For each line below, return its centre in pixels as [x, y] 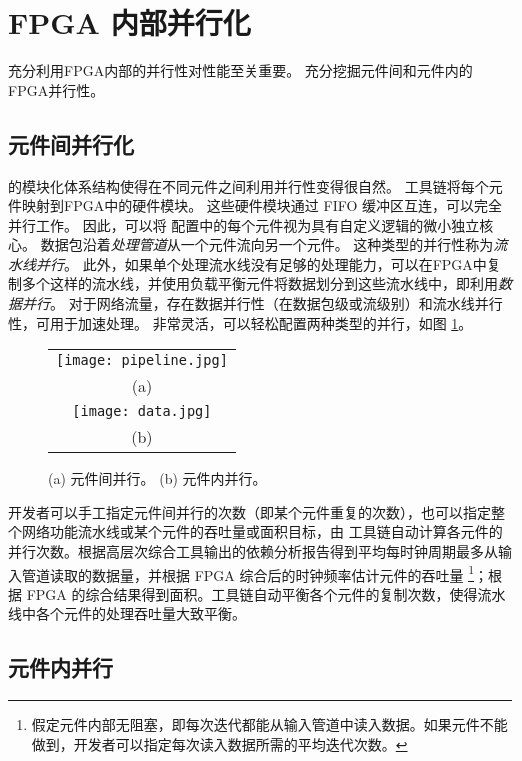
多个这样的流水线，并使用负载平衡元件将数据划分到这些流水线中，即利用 [259, 283]
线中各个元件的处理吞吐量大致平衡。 [127, 613]
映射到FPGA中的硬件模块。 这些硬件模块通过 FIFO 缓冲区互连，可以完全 [261, 205]
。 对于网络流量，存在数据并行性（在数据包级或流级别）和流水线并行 [276, 303]
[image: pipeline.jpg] [142, 360]
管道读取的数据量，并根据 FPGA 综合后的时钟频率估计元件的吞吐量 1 [247, 573]
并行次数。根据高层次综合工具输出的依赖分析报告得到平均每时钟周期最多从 [253, 551]
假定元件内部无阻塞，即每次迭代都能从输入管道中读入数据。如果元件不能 [269, 724]
